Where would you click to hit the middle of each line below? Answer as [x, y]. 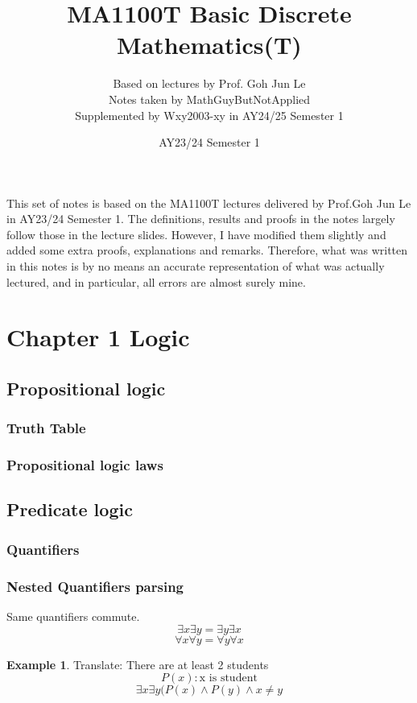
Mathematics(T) [209, 45]
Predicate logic [70, 509]
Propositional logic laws [85, 465]
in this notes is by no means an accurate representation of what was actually [196, 266]
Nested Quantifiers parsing [95, 586]
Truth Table [46, 428]
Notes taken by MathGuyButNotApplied [209, 99]
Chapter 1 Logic [98, 337]
